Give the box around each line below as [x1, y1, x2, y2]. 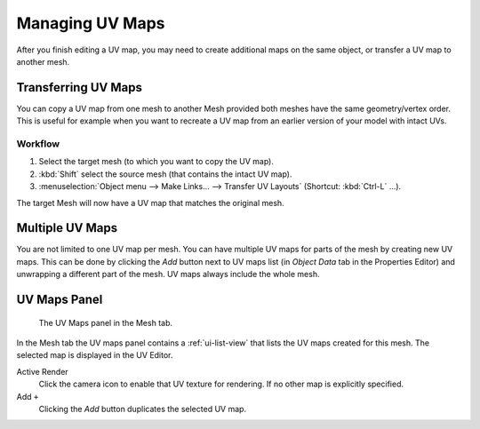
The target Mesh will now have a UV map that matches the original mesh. [16, 197, 284, 208]
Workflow [16, 138, 60, 150]
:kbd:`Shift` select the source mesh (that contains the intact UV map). [38, 169, 292, 179]
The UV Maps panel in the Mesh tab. [38, 317, 173, 328]
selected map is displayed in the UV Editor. [16, 350, 173, 361]
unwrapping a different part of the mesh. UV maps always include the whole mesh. [16, 269, 320, 280]
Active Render [16, 366, 68, 377]
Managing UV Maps [16, 13, 165, 33]
